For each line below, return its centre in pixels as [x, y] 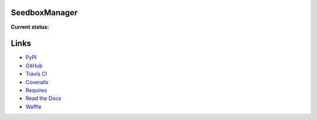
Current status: [30, 27]
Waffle [33, 107]
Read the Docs [43, 98]
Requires [36, 90]
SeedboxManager [44, 13]
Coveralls [37, 82]
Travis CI [36, 74]
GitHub [34, 66]
